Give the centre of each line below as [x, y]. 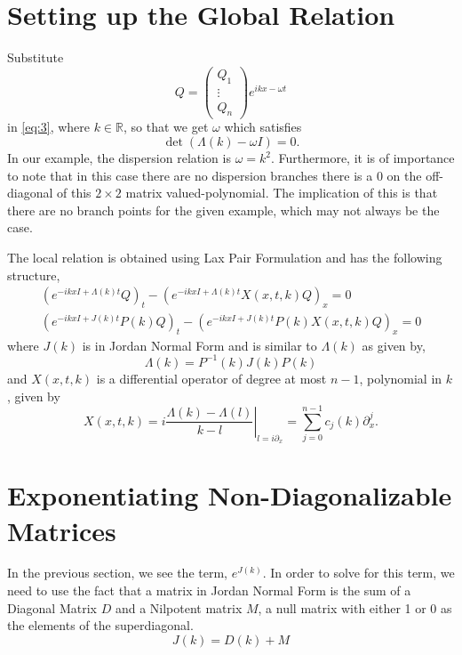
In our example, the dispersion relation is [119, 158]
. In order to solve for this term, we [358, 573]
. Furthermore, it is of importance [363, 158]
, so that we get [166, 127]
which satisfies [263, 127]
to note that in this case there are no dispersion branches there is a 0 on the [215, 175]
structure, [34, 275]
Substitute [36, 57]
